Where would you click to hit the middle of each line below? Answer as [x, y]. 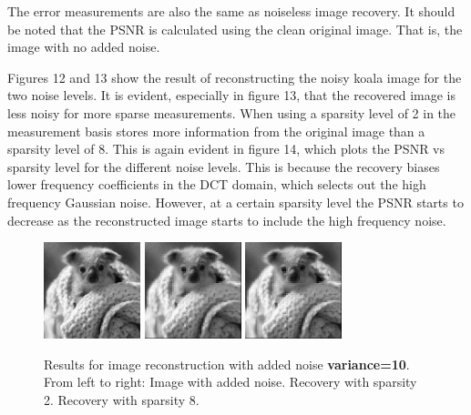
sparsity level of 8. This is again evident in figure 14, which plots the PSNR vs [226, 149]
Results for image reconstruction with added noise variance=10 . [227, 364]
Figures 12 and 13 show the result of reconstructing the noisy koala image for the [235, 77]
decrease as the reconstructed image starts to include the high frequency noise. [227, 220]
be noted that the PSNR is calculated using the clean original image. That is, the [235, 29]
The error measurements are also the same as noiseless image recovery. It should [231, 11]
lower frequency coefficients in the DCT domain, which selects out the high [217, 184]
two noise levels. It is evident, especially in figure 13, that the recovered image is [231, 95]
